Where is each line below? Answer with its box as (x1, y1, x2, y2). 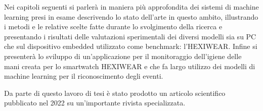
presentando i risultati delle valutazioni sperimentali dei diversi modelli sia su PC (4, 31, 256, 41)
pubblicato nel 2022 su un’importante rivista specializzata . (4, 97, 186, 108)
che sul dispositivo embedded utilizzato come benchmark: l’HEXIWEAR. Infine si (4, 41, 257, 51)
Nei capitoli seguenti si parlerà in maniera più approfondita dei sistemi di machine (4, 2, 259, 12)
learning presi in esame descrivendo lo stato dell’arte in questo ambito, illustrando (4, 11, 258, 22)
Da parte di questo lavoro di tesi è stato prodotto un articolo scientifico (4, 87, 226, 98)
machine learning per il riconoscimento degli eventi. (4, 71, 163, 81)
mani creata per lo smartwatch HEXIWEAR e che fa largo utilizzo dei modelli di (4, 61, 255, 71)
